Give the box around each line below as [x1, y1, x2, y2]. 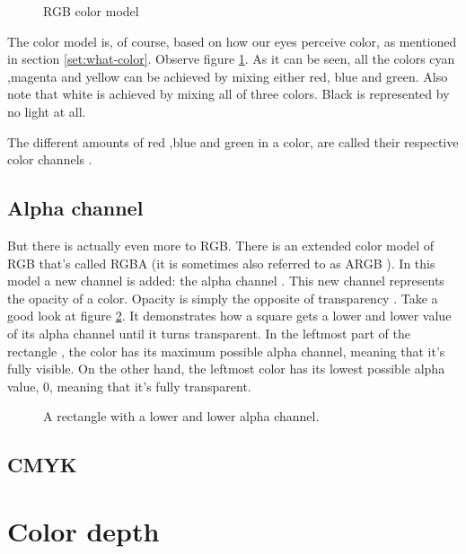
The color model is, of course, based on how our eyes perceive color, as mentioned [7, 31, 457, 50]
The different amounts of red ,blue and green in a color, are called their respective [7, 132, 459, 151]
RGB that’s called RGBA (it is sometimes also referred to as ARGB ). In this [7, 253, 435, 272]
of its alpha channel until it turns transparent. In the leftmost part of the [7, 323, 410, 342]
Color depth [7, 512, 160, 549]
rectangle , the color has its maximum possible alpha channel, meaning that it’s [7, 341, 445, 360]
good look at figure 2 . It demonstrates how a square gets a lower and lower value [7, 306, 452, 325]
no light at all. [7, 101, 86, 120]
